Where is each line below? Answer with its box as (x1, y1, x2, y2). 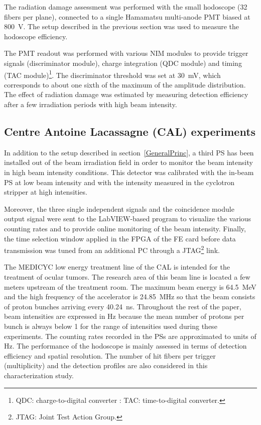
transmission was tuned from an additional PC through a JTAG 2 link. (4, 243, 220, 255)
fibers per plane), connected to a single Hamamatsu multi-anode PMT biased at (4, 11, 250, 22)
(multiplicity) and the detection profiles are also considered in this (4, 360, 208, 371)
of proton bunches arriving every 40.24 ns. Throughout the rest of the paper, (4, 301, 241, 311)
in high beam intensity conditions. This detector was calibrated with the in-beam (4, 166, 254, 177)
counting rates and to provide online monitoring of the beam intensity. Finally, (4, 223, 246, 233)
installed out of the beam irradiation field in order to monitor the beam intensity (4, 157, 253, 167)
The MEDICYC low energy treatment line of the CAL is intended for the (4, 262, 230, 272)
